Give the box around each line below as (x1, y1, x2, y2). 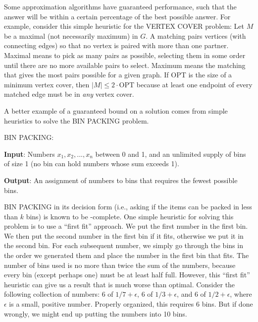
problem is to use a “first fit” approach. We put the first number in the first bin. (4, 221, 248, 231)
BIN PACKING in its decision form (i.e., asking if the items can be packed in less (4, 201, 252, 212)
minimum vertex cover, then (4, 79, 90, 89)
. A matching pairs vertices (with (146, 30, 246, 41)
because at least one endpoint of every (136, 79, 253, 89)
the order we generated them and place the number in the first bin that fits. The (4, 250, 249, 260)
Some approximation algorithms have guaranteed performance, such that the (4, 1, 237, 11)
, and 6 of (177, 289, 206, 299)
